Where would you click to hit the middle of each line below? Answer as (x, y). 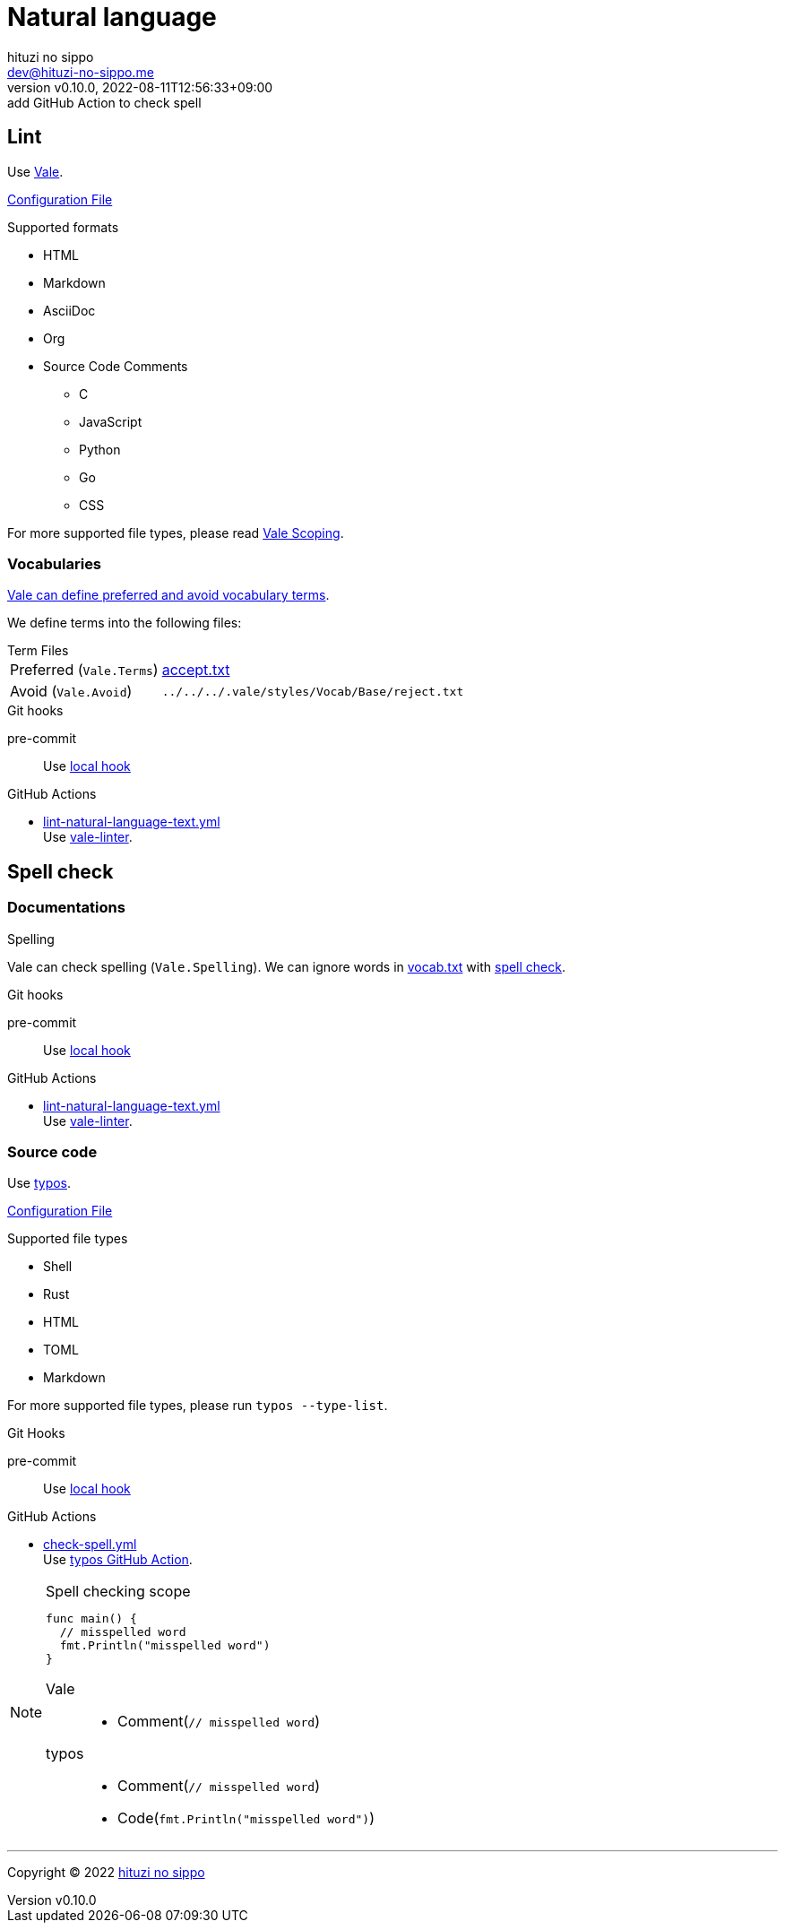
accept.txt (196, 670)
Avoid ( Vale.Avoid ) (71, 692)
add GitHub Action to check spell (104, 102)
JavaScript (111, 421)
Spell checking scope (118, 1592)
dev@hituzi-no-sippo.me (81, 72)
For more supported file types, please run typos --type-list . (198, 1406)
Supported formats (63, 227)
